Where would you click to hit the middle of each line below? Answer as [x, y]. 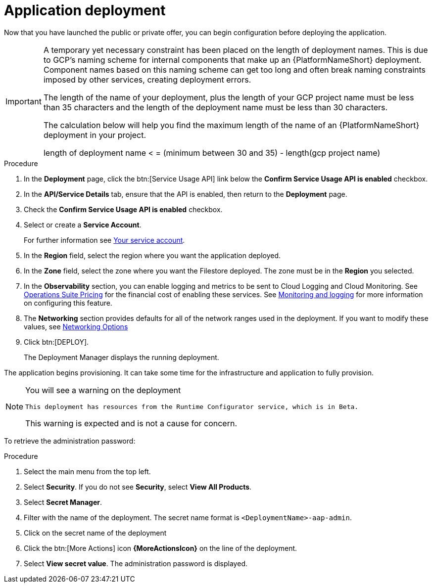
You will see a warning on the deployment [103, 390]
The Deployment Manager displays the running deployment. [121, 357]
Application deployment [85, 10]
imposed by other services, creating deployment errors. [147, 79]
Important [24, 101]
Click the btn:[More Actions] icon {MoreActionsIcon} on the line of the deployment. [161, 548]
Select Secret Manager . [63, 502]
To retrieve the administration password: [70, 441]
